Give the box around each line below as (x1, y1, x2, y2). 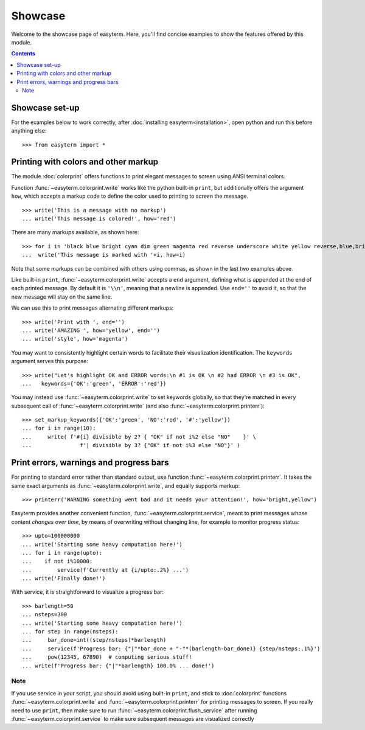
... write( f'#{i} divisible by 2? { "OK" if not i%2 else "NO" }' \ (22, 433, 257, 440)
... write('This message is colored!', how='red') (22, 215, 176, 222)
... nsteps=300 (22, 611, 68, 618)
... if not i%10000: (22, 558, 93, 565)
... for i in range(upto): (22, 549, 103, 556)
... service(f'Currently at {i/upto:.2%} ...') (22, 566, 189, 573)
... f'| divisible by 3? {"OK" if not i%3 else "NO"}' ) (22, 442, 240, 449)
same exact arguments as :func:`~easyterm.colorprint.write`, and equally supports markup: (11, 482, 240, 489)
